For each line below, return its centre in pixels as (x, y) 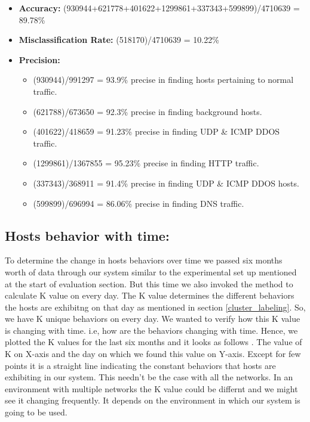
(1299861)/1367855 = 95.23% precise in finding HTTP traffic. (146, 163)
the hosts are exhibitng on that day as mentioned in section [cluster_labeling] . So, (155, 307)
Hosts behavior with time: (87, 235)
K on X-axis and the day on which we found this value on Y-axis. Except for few (153, 354)
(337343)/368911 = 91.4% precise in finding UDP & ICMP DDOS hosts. (166, 183)
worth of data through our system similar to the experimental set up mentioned (151, 271)
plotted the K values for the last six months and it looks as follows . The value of (154, 342)
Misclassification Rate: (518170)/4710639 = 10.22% (119, 40)
